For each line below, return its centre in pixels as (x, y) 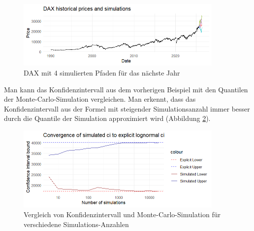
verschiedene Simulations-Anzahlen (76, 224)
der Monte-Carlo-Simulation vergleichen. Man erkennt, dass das (100, 99)
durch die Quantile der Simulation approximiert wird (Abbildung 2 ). (107, 118)
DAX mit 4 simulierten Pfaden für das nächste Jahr (102, 72)
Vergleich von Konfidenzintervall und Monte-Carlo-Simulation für (122, 214)
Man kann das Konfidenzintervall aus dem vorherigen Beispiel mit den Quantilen (126, 89)
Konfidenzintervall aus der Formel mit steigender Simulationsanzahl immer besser (127, 108)
